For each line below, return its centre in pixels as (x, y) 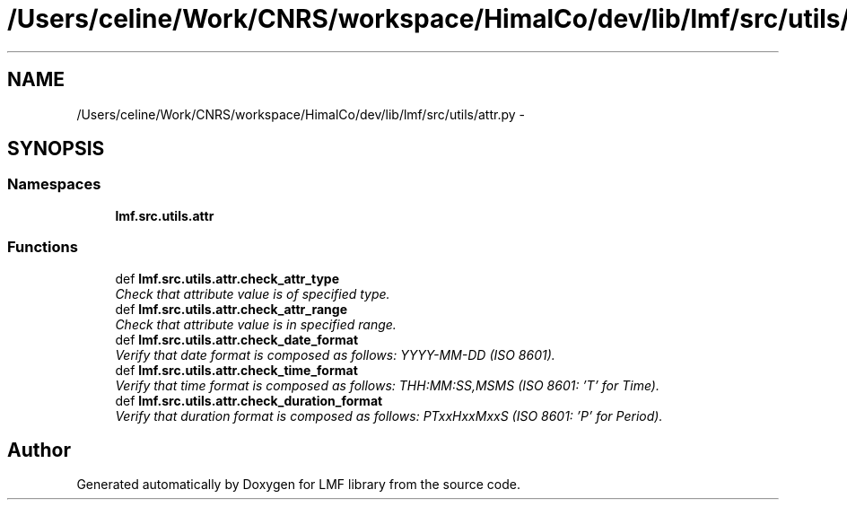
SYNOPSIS (56, 149)
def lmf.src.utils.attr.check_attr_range (231, 309)
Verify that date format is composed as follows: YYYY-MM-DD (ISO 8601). (335, 354)
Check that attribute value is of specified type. (253, 293)
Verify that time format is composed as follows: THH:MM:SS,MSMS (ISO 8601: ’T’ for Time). (387, 385)
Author (39, 450)
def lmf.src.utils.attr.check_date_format (237, 339)
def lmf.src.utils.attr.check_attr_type (227, 278)
